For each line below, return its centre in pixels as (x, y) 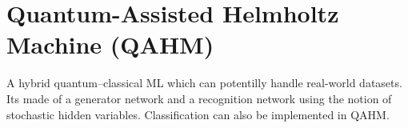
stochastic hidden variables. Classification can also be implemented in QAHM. (198, 114)
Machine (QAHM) (110, 44)
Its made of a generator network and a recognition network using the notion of (199, 98)
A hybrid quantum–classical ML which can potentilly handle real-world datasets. (204, 83)
